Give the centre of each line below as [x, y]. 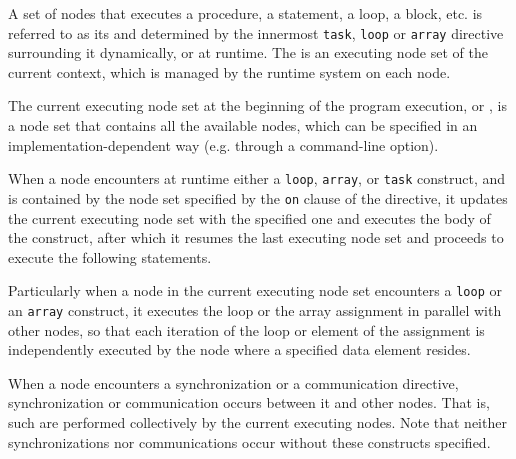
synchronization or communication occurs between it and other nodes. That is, [249, 402]
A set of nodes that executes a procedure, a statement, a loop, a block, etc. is [245, 13]
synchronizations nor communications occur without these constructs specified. [249, 441]
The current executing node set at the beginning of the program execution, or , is [257, 105]
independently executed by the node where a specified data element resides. [239, 349]
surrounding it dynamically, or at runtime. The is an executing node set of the [248, 52]
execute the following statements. [110, 256]
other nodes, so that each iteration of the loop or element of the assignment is [246, 329]
